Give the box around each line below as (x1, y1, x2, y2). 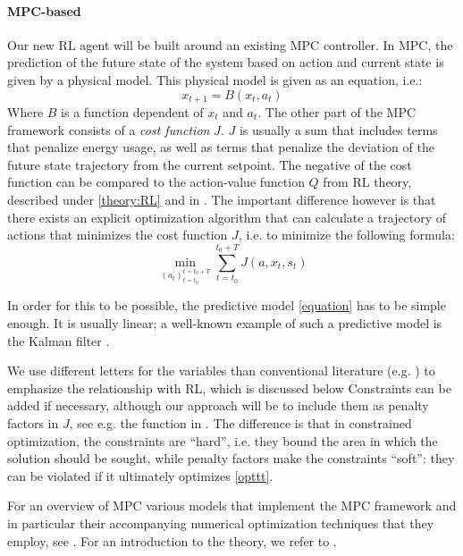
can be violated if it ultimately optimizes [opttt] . (7, 466, 274, 484)
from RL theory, (323, 173, 412, 191)
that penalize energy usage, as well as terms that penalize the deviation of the (7, 138, 434, 156)
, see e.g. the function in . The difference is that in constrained (69, 414, 412, 432)
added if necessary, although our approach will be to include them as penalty (7, 396, 429, 415)
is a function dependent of (61, 103, 204, 122)
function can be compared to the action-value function (7, 173, 305, 191)
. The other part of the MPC (257, 103, 417, 122)
